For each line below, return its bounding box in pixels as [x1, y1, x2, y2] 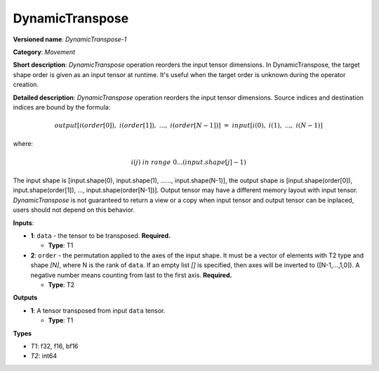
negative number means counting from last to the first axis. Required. [30, 271, 232, 279]
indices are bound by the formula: [13, 102, 111, 112]
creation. [13, 81, 39, 89]
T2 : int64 [30, 351, 58, 360]
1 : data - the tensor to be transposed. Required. [30, 231, 171, 240]
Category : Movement [13, 48, 76, 56]
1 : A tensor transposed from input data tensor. [30, 306, 166, 315]
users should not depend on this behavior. [13, 205, 135, 214]
